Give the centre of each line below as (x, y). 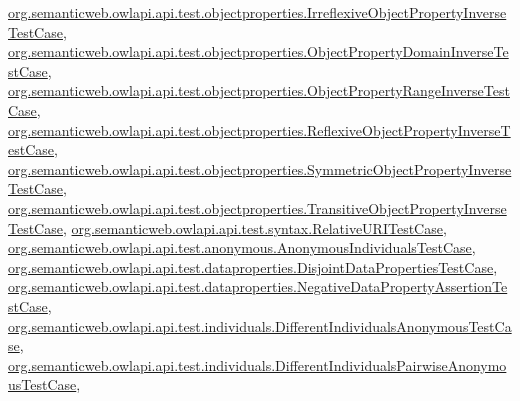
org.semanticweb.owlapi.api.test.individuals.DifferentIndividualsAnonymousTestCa (260, 325)
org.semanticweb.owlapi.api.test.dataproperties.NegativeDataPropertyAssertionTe (258, 286)
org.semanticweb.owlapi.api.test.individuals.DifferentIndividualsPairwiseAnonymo (257, 364)
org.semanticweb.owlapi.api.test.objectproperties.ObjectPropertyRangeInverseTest (259, 90)
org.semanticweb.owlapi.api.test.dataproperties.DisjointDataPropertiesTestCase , (253, 266)
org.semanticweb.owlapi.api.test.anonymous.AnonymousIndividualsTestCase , (242, 247)
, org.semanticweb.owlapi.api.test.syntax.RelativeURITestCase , (254, 227)
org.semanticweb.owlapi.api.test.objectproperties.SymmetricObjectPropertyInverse (260, 168)
